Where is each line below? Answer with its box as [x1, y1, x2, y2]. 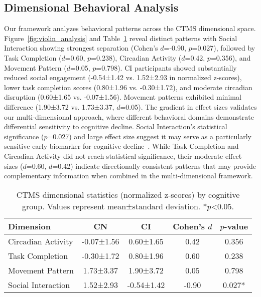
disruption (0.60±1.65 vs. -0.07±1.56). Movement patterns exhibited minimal [4, 92, 241, 102]
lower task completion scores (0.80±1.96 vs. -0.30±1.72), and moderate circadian [4, 82, 252, 92]
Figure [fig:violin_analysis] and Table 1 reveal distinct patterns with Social [4, 33, 237, 43]
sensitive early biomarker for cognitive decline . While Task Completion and [4, 141, 239, 151]
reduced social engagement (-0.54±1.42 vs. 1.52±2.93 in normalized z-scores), [4, 72, 242, 83]
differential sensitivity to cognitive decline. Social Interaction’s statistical [4, 121, 227, 132]
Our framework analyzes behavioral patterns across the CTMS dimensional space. [4, 23, 256, 34]
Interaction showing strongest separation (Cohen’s [4, 43, 158, 53]
